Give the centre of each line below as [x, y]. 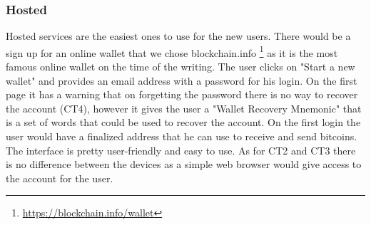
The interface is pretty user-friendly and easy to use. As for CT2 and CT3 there [181, 150]
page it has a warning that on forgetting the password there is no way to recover [182, 94]
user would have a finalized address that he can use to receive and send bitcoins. [182, 136]
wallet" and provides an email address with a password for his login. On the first [182, 80]
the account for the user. [60, 178]
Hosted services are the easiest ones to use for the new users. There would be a [178, 36]
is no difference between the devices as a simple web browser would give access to [184, 164]
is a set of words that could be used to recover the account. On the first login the [183, 122]
